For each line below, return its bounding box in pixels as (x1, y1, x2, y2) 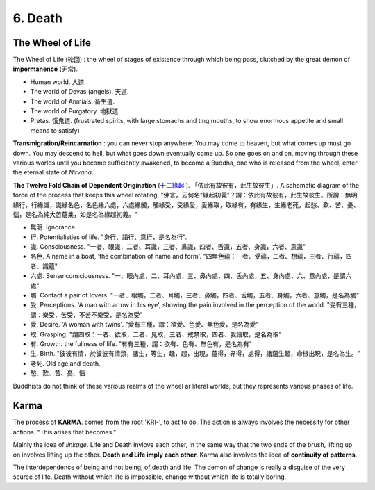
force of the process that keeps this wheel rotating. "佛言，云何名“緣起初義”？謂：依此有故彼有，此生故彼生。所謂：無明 (12, 191, 358, 199)
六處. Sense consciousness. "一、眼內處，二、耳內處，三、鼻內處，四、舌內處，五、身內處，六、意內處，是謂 (30, 272, 347, 280)
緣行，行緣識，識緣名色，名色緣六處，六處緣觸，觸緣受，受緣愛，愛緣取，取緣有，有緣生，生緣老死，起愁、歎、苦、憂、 (12, 200, 360, 209)
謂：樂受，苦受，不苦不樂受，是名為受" (30, 310, 143, 319)
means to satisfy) (30, 126, 80, 135)
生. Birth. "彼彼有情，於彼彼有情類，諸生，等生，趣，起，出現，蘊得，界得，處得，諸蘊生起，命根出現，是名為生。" (30, 350, 360, 358)
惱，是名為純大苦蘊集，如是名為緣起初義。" (12, 210, 138, 218)
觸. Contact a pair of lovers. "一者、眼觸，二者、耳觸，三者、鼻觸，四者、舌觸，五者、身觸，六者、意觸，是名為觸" (30, 291, 360, 300)
